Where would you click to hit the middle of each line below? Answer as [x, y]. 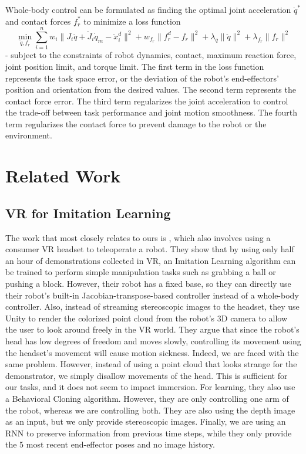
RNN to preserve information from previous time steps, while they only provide [149, 433]
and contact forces [38, 21]
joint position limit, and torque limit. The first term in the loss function [135, 66]
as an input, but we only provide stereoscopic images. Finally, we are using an [146, 421]
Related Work [63, 176]
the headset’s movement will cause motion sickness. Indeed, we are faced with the [152, 352]
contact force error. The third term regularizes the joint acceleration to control [147, 101]
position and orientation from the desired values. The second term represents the [151, 89]
